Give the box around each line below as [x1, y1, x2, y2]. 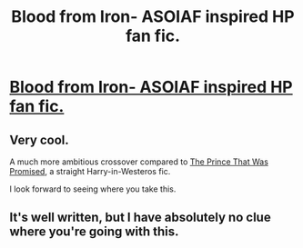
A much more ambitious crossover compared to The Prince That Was [9, 156, 268, 167]
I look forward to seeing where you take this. [9, 184, 177, 194]
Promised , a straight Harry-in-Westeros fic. [9, 166, 171, 176]
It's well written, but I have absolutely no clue [9, 210, 271, 225]
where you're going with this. [9, 224, 179, 240]
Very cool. [9, 132, 70, 147]
